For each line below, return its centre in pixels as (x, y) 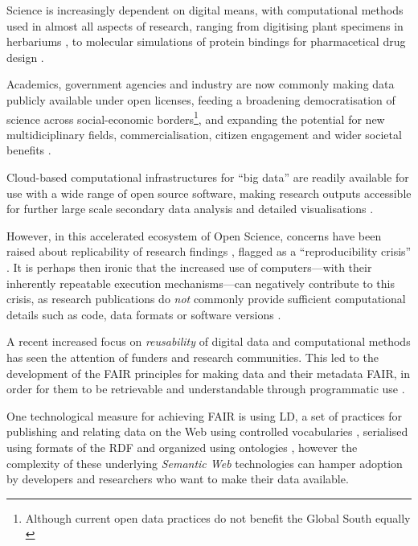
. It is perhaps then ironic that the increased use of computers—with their (189, 267)
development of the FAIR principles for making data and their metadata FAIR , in (208, 373)
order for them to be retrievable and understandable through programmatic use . (206, 389)
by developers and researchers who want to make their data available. (178, 479)
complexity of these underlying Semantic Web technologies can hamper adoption (205, 463)
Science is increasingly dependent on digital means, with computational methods (205, 10)
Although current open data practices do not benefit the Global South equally (218, 517)
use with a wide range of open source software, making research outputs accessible (209, 193)
